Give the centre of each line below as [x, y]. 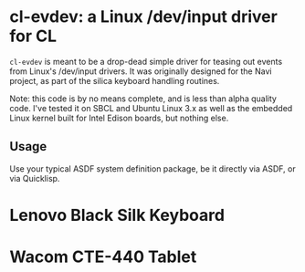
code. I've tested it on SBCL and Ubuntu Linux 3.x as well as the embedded [151, 108]
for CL [33, 36]
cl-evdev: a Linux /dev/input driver [144, 17]
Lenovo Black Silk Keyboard [117, 215]
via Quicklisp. [35, 178]
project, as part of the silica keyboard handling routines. [115, 80]
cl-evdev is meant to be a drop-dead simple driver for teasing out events [146, 61]
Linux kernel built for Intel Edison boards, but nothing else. [119, 118]
